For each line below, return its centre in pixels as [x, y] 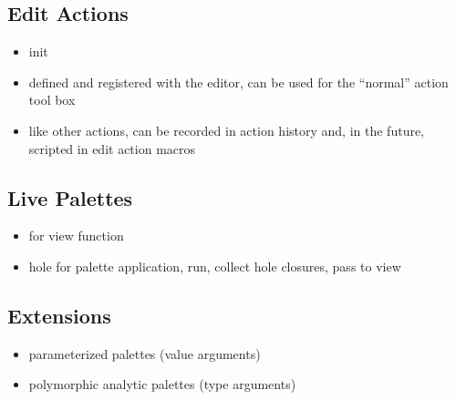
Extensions [59, 315]
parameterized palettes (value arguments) [145, 353]
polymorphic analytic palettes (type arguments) [162, 384]
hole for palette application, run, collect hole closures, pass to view [215, 266]
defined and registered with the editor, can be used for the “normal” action [238, 82]
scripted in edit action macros [112, 148]
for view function [76, 236]
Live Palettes [70, 197]
